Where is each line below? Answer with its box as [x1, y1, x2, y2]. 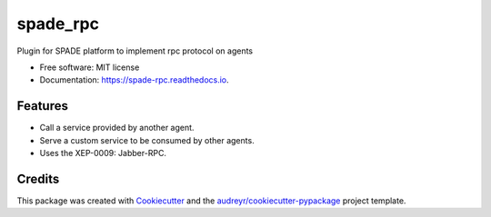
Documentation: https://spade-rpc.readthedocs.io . [39, 74, 229, 85]
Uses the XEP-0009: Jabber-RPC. [39, 148, 167, 159]
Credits [16, 171, 60, 186]
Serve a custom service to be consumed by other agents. [39, 134, 255, 145]
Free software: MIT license [39, 62, 140, 73]
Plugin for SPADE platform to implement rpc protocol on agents [16, 45, 254, 56]
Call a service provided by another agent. [39, 123, 195, 133]
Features [16, 98, 68, 113]
